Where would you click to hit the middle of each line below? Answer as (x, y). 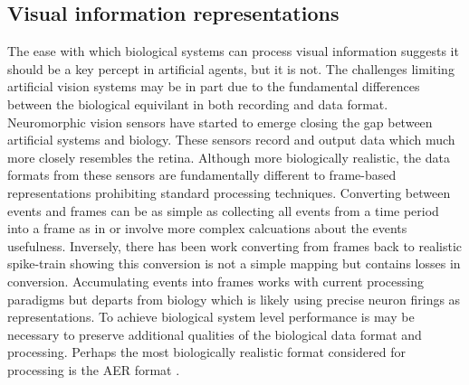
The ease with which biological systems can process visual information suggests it (233, 51)
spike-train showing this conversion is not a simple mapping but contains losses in (234, 263)
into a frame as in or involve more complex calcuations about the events (207, 228)
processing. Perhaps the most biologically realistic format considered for (206, 352)
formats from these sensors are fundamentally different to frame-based (202, 175)
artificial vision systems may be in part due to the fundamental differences (214, 86)
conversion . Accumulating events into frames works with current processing (215, 281)
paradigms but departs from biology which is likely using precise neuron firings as (234, 299)
